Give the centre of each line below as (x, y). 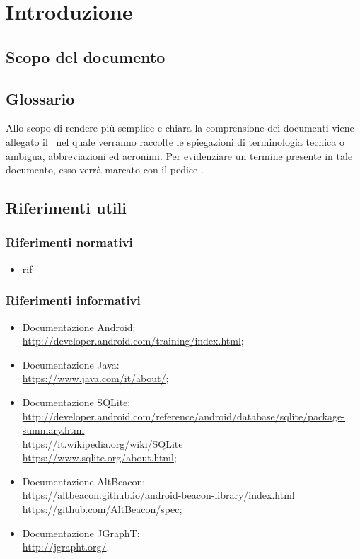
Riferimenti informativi (73, 300)
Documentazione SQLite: (76, 402)
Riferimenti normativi (69, 242)
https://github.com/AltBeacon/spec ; (102, 509)
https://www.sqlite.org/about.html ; (99, 457)
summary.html (53, 430)
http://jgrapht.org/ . (66, 547)
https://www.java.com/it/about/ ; (95, 378)
